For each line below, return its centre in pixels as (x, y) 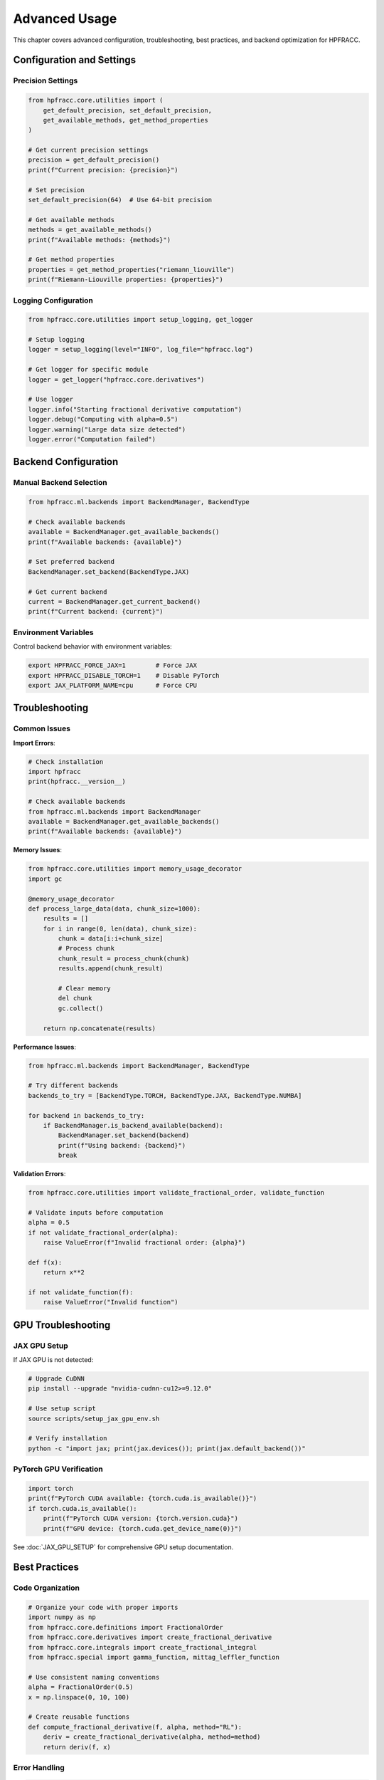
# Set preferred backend (71, 562)
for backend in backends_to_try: (86, 1115)
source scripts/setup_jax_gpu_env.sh (94, 1418)
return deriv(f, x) (77, 1747)
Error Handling (39, 1767)
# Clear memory (85, 989)
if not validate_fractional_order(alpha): (103, 1232)
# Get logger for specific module (88, 370)
